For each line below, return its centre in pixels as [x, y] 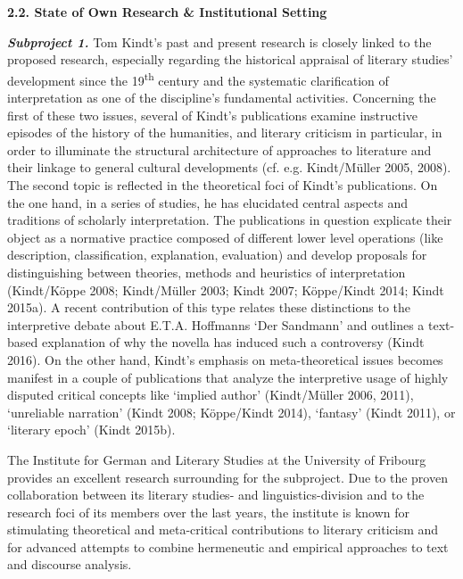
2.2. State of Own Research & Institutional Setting [167, 12]
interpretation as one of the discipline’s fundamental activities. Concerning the [222, 98]
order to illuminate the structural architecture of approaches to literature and [219, 149]
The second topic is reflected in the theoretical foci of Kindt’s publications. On [223, 185]
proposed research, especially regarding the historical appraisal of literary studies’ [230, 59]
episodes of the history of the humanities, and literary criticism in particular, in [225, 132]
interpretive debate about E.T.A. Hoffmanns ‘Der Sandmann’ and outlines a [216, 324]
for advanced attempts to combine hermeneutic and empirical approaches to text [228, 546]
